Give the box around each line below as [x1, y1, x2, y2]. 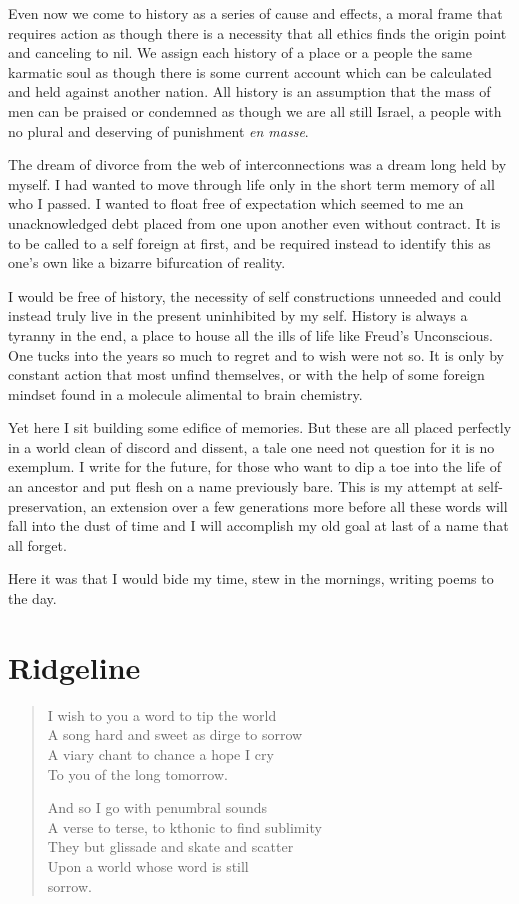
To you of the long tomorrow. [47, 763, 228, 784]
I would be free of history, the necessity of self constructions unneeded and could [8, 285, 502, 306]
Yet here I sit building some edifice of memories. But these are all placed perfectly [8, 417, 512, 438]
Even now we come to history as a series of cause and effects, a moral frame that [8, 3, 503, 23]
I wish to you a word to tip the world [47, 704, 277, 725]
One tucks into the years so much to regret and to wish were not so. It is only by [8, 344, 504, 365]
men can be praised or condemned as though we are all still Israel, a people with [8, 100, 502, 121]
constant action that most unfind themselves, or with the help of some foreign [8, 364, 485, 385]
